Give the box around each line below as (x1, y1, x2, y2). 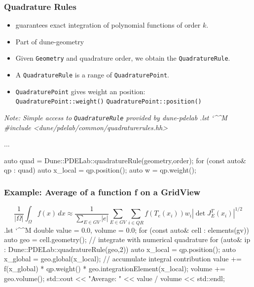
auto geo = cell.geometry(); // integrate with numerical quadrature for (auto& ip (4, 234, 251, 245)
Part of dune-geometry (15, 36, 84, 46)
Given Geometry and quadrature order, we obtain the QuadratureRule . (15, 53, 230, 63)
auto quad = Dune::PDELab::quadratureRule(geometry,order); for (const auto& (4, 155, 246, 165)
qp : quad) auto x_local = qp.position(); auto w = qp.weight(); (4, 165, 196, 175)
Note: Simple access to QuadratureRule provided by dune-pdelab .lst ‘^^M (4, 112, 227, 123)
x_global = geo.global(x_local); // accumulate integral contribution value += (4, 253, 242, 264)
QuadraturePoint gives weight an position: (15, 86, 145, 96)
